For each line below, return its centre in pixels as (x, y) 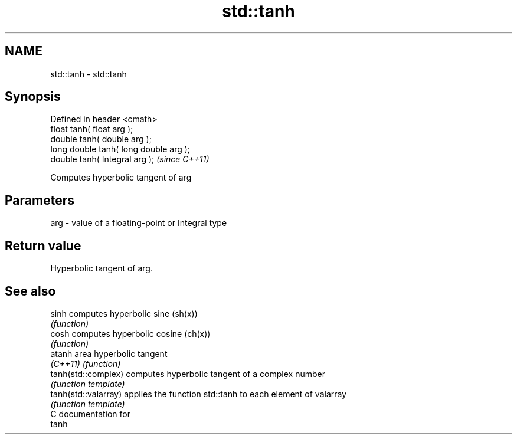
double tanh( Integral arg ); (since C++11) (130, 159)
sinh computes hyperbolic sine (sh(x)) (124, 313)
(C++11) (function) (86, 363)
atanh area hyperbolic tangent (109, 353)
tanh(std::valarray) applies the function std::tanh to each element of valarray (199, 394)
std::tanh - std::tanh (89, 74)
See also (30, 291)
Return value (43, 245)
